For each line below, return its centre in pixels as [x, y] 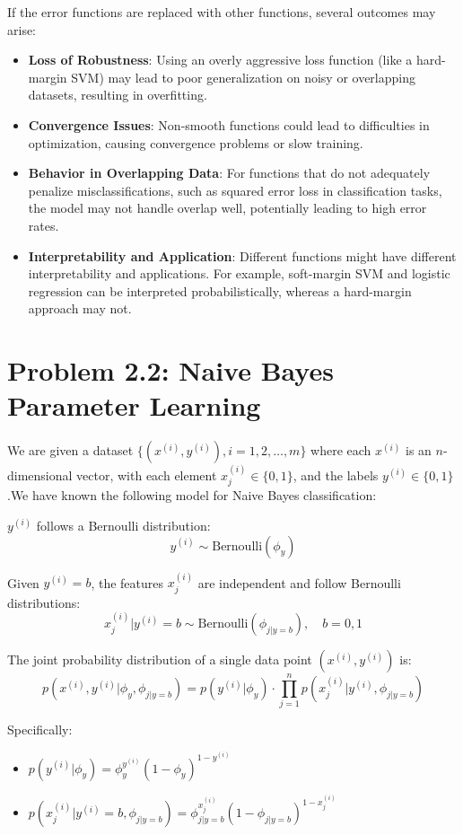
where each [341, 450]
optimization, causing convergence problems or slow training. [196, 142]
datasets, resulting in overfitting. [118, 95]
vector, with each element [147, 475]
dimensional [40, 475]
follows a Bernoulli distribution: [123, 526]
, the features [127, 582]
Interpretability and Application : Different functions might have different [242, 255]
